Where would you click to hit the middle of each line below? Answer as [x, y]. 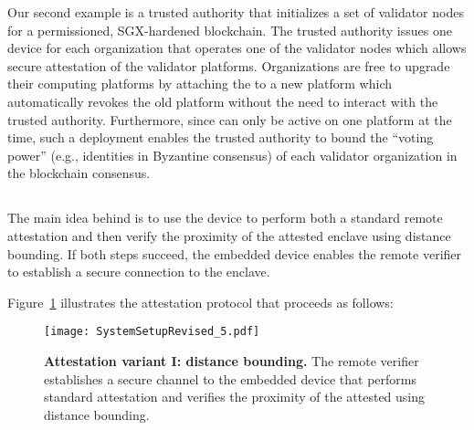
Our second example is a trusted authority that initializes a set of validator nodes [236, 12]
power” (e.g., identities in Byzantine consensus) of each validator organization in [232, 155]
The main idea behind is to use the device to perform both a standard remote [225, 218]
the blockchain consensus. [79, 173]
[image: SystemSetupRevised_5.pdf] [152, 332]
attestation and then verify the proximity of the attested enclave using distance [229, 235]
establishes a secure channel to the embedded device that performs [231, 378]
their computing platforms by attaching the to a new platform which [200, 84]
